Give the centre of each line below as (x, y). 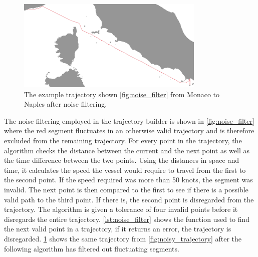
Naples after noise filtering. (66, 104)
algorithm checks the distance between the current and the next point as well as (127, 150)
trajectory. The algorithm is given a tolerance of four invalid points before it (121, 209)
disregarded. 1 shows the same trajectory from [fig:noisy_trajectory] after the (123, 239)
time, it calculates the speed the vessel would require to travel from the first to (125, 170)
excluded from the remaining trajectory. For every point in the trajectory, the (123, 141)
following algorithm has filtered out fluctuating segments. (92, 248)
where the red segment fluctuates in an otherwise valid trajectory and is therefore (129, 131)
